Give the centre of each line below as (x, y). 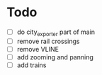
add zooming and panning (55, 57)
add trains (32, 65)
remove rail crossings (48, 41)
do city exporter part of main (56, 33)
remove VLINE (38, 49)
